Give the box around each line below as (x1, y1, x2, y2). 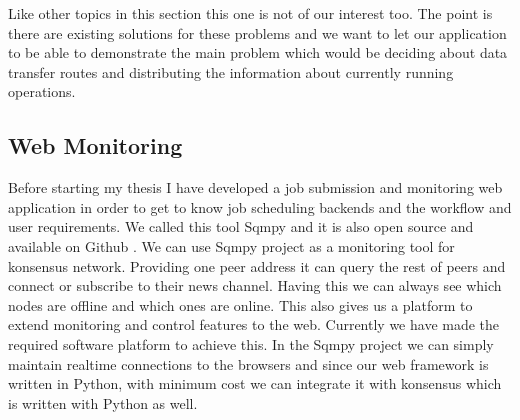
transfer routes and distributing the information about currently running (8, 61, 454, 82)
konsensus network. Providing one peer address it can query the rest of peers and (8, 255, 506, 276)
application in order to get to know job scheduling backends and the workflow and (8, 196, 512, 217)
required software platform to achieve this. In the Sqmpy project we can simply (8, 333, 494, 354)
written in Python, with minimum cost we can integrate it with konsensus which (8, 373, 502, 394)
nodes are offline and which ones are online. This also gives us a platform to (8, 294, 473, 315)
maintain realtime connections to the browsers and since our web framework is (8, 353, 489, 374)
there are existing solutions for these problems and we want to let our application (8, 22, 507, 43)
